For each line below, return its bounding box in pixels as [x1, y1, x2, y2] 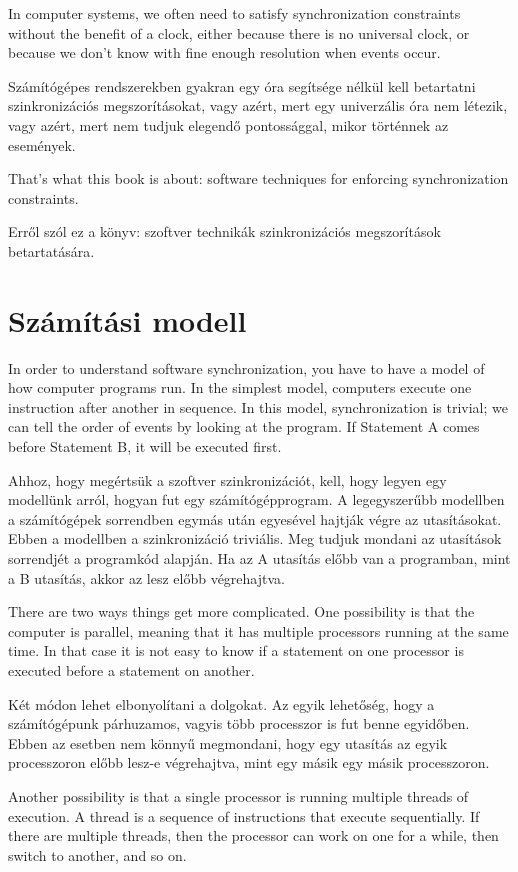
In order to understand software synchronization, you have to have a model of [8, 357, 485, 378]
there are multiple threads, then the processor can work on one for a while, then [8, 825, 499, 846]
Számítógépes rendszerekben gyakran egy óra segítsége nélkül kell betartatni [8, 75, 476, 96]
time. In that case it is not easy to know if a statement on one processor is [8, 640, 464, 661]
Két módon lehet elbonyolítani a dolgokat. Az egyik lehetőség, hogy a [8, 693, 435, 714]
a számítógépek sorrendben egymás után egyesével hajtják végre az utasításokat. [8, 508, 502, 529]
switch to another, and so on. [8, 844, 187, 865]
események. [8, 134, 76, 155]
